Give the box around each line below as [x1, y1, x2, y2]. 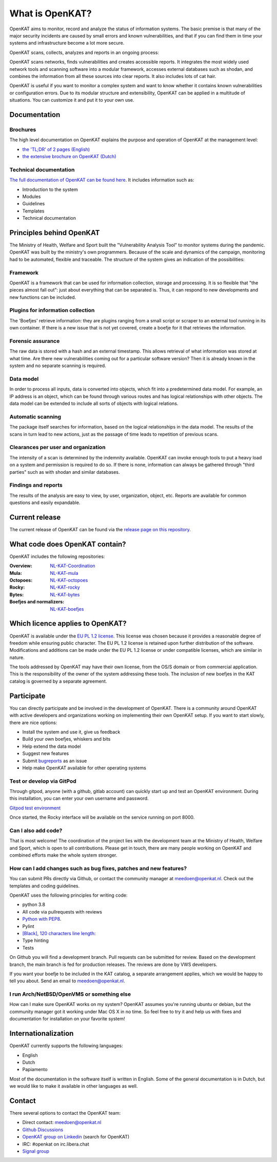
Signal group [22, 1148, 50, 1154]
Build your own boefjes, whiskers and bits [22, 736, 111, 742]
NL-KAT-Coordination [50, 563, 95, 569]
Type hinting [22, 937, 49, 944]
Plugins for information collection [9, 307, 95, 314]
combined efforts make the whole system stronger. [9, 852, 117, 858]
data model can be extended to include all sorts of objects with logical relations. [9, 400, 179, 406]
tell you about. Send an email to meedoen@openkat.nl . [9, 978, 125, 984]
